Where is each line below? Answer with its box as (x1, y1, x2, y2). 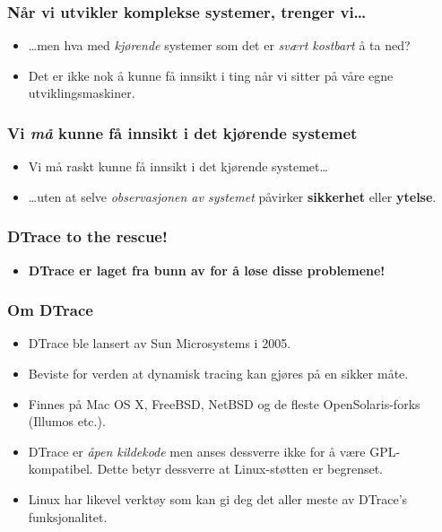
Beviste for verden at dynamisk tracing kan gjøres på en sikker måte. (28, 364, 409, 383)
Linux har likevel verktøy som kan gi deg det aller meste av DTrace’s (28, 490, 408, 508)
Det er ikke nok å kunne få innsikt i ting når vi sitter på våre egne (28, 65, 394, 84)
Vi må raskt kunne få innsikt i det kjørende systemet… (28, 157, 328, 176)
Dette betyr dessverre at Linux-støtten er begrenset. (97, 459, 384, 478)
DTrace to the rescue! (7, 225, 168, 248)
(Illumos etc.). (28, 412, 106, 431)
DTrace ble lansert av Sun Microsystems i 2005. (28, 334, 291, 353)
